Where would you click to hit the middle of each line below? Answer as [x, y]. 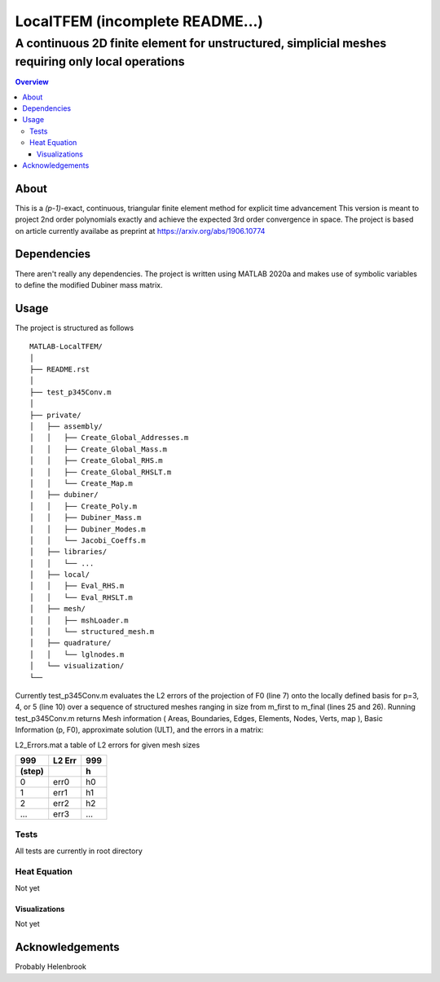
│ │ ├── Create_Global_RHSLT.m [101, 472]
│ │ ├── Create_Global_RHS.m [96, 461]
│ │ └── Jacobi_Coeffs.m [88, 540]
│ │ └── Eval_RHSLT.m [81, 597]
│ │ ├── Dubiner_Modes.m [88, 529]
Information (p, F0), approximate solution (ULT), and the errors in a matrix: [139, 730]
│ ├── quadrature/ [70, 643]
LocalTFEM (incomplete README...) [139, 21]
